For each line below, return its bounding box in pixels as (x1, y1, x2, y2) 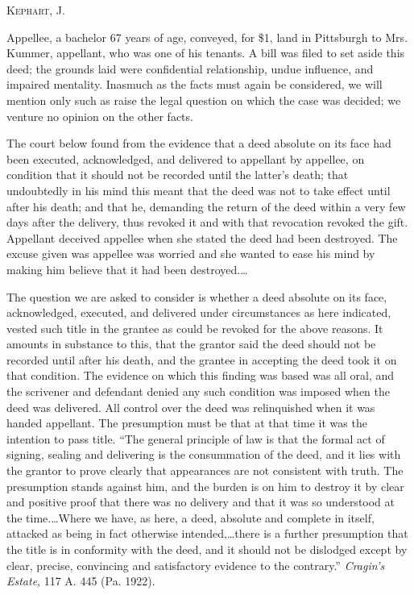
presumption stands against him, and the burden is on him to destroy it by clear (6, 477, 404, 494)
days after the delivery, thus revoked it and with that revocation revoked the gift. (6, 214, 408, 231)
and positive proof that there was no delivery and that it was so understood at (6, 493, 395, 510)
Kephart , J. (6, 2, 65, 18)
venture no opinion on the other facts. (6, 107, 193, 124)
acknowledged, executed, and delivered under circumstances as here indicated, (6, 304, 391, 321)
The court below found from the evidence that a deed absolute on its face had (6, 135, 391, 152)
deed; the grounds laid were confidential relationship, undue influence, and (6, 60, 374, 77)
